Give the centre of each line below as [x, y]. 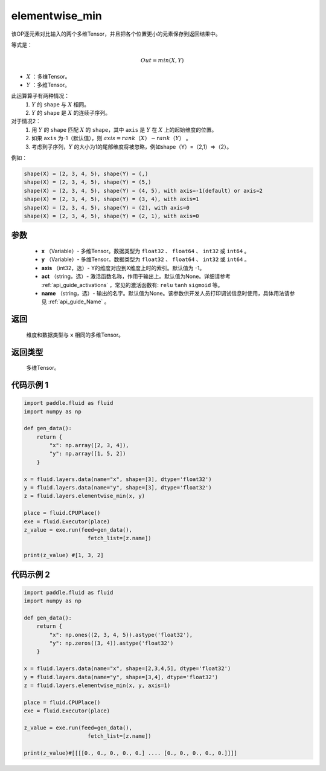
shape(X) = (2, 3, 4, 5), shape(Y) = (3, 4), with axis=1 [111, 199]
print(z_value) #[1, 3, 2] [64, 555]
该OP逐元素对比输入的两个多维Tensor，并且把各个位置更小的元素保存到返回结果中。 [116, 34]
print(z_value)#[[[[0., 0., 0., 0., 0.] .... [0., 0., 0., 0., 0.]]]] [131, 753]
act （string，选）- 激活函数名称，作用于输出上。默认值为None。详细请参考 [136, 276]
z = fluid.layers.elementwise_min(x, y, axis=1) [97, 686]
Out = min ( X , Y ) [162, 61]
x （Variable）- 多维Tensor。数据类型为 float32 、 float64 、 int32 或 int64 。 [145, 251]
